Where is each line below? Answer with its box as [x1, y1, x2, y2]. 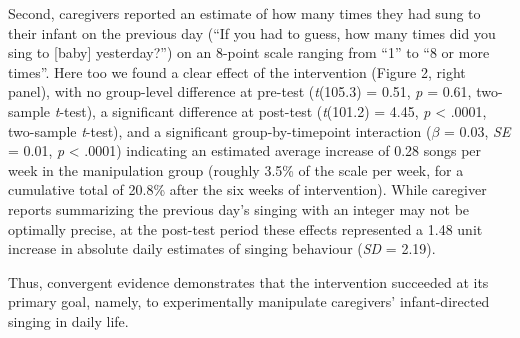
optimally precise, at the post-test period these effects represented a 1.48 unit [8, 218, 483, 239]
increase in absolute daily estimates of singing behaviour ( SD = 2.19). [8, 238, 436, 259]
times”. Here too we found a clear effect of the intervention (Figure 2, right [8, 61, 466, 82]
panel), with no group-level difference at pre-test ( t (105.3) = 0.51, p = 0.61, [8, 81, 472, 102]
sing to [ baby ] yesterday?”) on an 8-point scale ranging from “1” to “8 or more [8, 42, 490, 63]
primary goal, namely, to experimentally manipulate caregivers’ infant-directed [8, 291, 490, 312]
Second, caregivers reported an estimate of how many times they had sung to [8, 3, 481, 23]
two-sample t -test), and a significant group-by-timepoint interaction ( [8, 120, 432, 141]
